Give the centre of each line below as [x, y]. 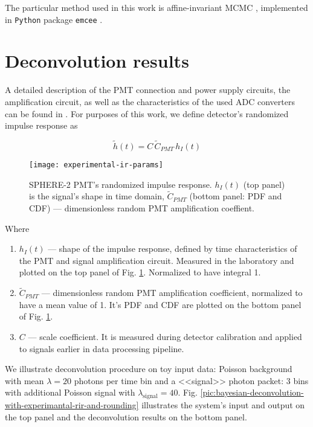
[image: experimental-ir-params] [96, 165]
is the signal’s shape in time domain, [97, 196]
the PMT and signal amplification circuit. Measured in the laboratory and [156, 260]
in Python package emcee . [54, 19]
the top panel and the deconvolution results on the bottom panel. [126, 416]
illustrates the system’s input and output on [223, 405]
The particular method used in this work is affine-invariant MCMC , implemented [156, 7]
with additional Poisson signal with [70, 392]
